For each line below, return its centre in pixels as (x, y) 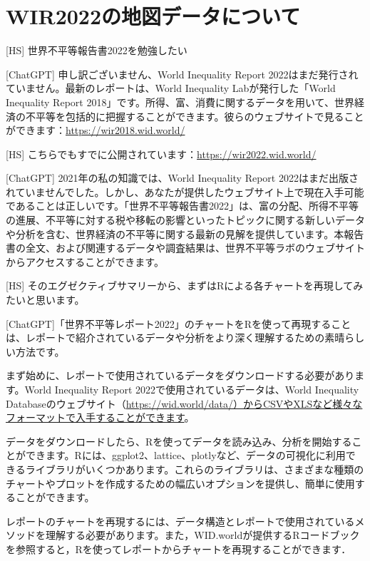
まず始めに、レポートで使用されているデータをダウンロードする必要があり (180, 375)
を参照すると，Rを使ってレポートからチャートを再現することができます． (179, 549)
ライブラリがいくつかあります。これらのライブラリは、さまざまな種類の (195, 469)
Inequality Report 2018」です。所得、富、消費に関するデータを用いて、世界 (180, 102)
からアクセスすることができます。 (85, 261)
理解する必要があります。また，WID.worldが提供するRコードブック (202, 535)
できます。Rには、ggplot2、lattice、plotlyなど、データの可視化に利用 (185, 455)
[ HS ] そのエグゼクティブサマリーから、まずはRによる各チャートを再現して (180, 285)
